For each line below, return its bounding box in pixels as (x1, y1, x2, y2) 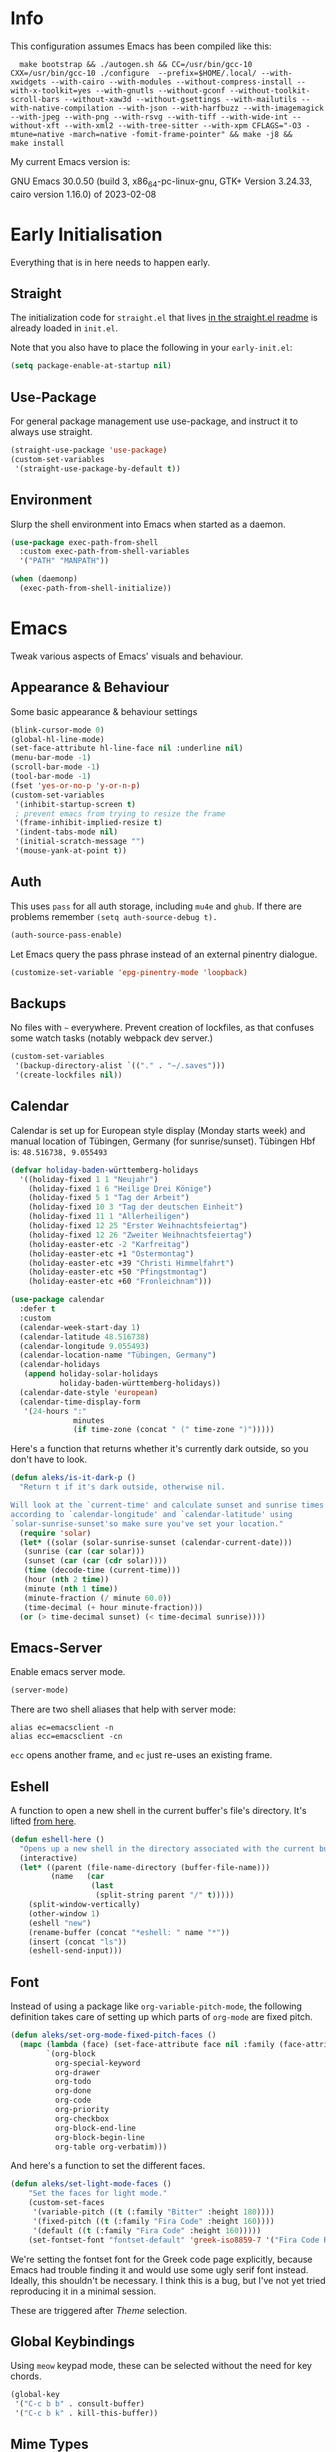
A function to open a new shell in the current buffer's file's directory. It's (10, 1804, 307, 1816)
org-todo (54, 2077, 92, 2087)
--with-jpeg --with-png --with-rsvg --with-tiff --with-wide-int (10, 112, 288, 122)
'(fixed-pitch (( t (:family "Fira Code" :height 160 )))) (32, 2216, 275, 2226)
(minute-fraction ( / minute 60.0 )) (23, 1593, 172, 1603)
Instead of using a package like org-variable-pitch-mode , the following (10, 2000, 303, 2012)
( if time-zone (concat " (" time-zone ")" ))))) (73, 1425, 275, 1435)
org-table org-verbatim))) (54, 2142, 168, 2152)
